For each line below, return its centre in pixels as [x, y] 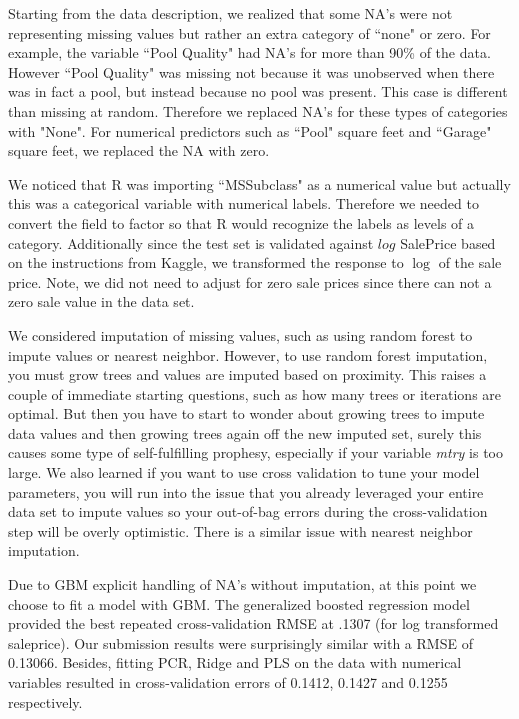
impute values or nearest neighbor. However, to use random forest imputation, [248, 354]
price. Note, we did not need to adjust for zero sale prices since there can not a [250, 281]
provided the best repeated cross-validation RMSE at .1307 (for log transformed [253, 623]
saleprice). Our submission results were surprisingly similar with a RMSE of [240, 642]
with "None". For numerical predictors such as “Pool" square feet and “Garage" [250, 130]
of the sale [470, 262]
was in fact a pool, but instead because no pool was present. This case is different [258, 91]
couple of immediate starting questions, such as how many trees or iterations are [255, 393]
